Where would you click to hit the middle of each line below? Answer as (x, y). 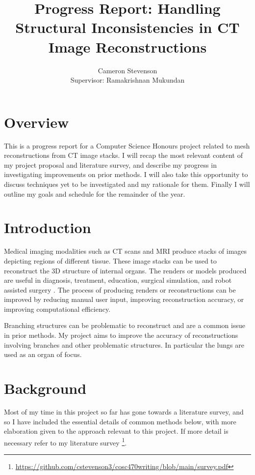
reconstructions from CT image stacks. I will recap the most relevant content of (124, 155)
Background (45, 388)
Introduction (48, 227)
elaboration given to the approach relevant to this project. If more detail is (116, 431)
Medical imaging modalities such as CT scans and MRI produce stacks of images (126, 251)
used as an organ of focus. (43, 354)
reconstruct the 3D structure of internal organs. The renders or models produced (125, 270)
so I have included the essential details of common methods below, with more (120, 421)
